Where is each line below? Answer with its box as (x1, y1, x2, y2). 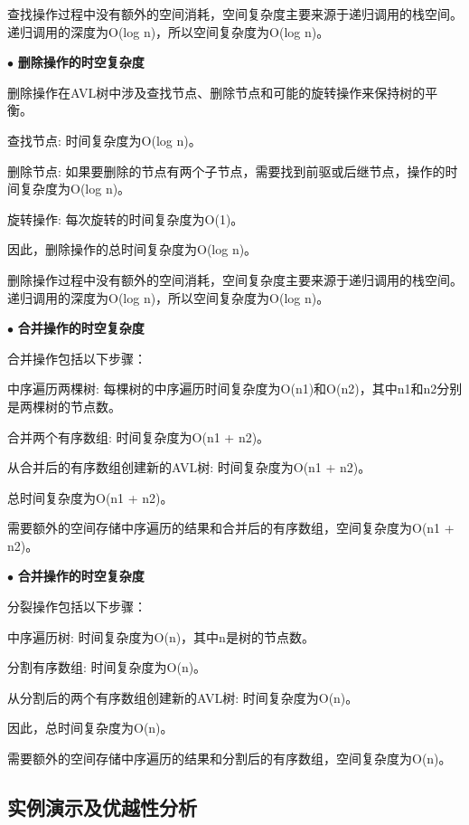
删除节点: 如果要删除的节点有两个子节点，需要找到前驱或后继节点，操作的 (7, 161, 446, 180)
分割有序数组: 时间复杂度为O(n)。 (7, 658, 207, 677)
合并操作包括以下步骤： (7, 348, 146, 367)
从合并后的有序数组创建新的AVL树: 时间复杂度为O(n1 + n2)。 (7, 458, 371, 477)
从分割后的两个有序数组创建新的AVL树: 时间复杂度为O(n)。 (7, 687, 359, 706)
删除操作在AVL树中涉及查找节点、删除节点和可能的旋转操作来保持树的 (7, 82, 426, 101)
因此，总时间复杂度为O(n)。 (7, 718, 174, 737)
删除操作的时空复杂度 (17, 52, 145, 71)
